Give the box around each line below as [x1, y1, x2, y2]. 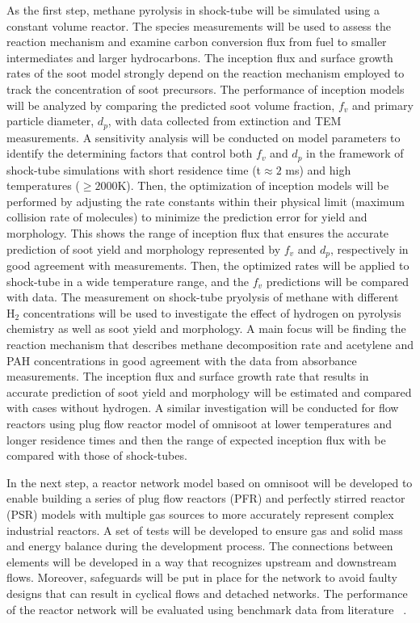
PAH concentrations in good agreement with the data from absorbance [6, 351, 357, 368]
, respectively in [330, 240, 409, 257]
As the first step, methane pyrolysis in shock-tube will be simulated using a [6, 2, 380, 18]
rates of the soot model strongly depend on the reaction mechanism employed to [6, 65, 405, 82]
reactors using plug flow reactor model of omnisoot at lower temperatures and [6, 415, 392, 432]
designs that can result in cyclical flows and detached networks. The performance [6, 584, 408, 601]
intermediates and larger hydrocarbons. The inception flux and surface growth [6, 48, 393, 65]
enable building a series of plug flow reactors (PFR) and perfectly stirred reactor [6, 490, 405, 507]
